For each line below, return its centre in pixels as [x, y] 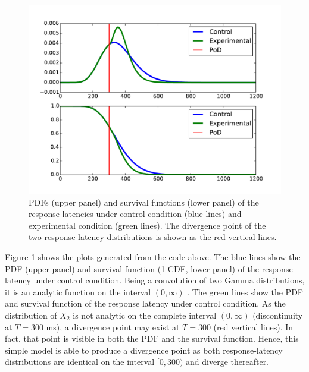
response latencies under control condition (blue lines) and [135, 214]
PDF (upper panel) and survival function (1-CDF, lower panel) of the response [149, 268]
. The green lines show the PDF [245, 291]
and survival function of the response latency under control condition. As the [145, 303]
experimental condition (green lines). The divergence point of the [147, 225]
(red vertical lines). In [253, 327]
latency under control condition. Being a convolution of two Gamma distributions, [155, 280]
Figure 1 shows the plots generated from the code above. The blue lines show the [153, 256]
